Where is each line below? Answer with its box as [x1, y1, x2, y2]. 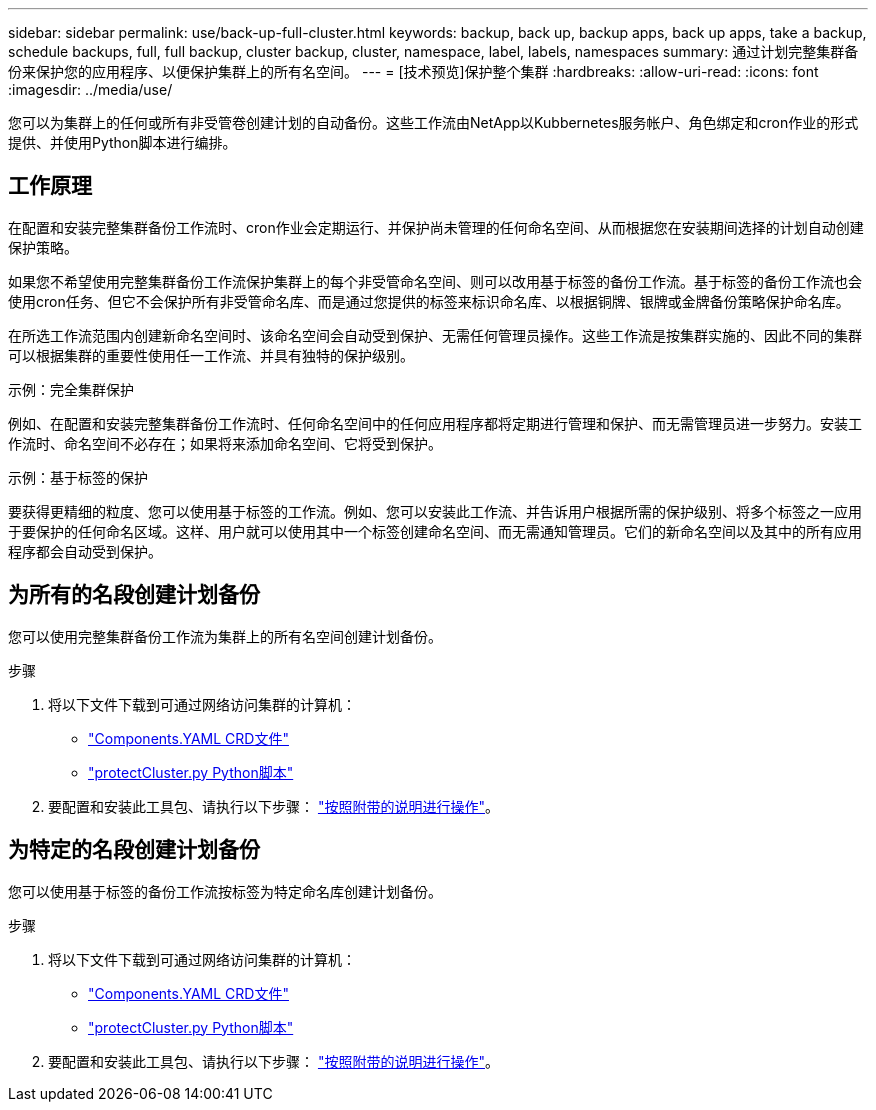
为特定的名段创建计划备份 [8, 837, 260, 863]
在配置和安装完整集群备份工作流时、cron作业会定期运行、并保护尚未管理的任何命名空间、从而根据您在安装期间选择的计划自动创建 [8, 218, 864, 236]
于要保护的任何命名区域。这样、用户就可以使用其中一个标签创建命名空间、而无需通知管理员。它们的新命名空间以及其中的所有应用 [8, 522, 862, 540]
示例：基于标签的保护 [8, 468, 148, 486]
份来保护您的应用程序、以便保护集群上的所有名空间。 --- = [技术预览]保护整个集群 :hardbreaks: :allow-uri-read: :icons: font [8, 63, 819, 80]
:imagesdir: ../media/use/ [8, 81, 173, 98]
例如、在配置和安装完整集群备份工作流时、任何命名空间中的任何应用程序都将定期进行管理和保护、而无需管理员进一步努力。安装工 [8, 414, 862, 432]
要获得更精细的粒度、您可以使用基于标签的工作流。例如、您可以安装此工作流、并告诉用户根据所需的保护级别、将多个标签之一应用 [8, 502, 862, 520]
